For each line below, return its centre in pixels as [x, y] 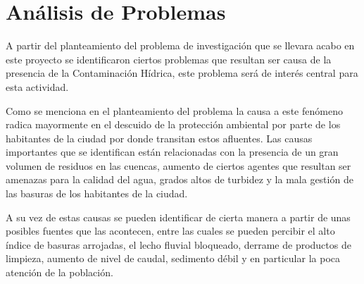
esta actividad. [37, 86]
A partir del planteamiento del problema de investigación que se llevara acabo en [180, 45]
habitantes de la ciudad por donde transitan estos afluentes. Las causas [159, 138]
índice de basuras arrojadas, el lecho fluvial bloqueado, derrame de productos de [178, 244]
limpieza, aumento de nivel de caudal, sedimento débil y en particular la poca [173, 258]
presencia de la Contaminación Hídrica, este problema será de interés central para [182, 73]
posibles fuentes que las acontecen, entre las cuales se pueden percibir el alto [170, 231]
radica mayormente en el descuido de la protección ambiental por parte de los [173, 124]
